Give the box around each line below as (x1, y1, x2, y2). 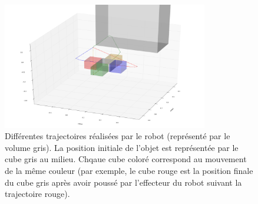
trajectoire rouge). (5, 187, 70, 200)
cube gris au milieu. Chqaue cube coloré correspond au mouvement (5, 153, 247, 165)
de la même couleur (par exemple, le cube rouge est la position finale (5, 164, 253, 177)
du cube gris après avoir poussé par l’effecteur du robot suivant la (5, 176, 242, 188)
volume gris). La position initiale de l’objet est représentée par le (5, 141, 239, 153)
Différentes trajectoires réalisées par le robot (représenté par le (5, 130, 230, 142)
